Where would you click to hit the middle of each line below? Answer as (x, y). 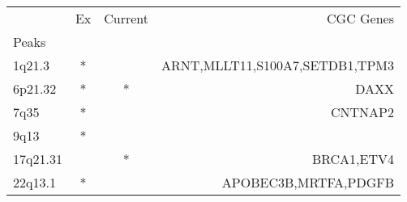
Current (126, 18)
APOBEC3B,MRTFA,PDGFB (308, 182)
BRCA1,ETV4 (353, 159)
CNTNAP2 (362, 112)
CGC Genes (360, 18)
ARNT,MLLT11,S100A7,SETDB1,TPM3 (278, 65)
